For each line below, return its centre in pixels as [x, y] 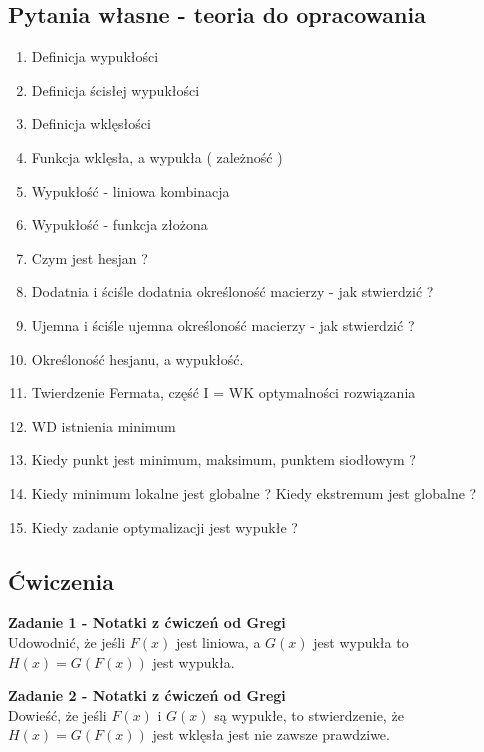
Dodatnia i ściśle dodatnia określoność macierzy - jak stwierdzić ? [232, 291]
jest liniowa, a [218, 641]
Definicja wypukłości [95, 56]
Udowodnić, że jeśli [67, 641]
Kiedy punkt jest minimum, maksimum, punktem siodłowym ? [223, 459]
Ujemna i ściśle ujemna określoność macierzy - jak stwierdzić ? [223, 324]
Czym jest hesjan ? [89, 257]
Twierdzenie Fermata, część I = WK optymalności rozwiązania [223, 392]
